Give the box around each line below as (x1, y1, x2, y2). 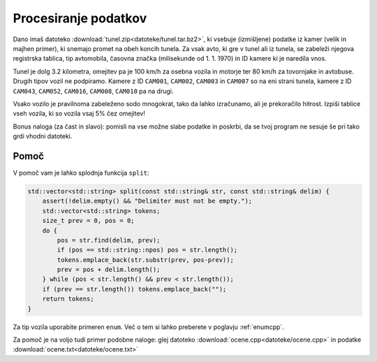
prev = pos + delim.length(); (57, 266, 161, 274)
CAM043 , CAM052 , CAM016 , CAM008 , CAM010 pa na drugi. (13, 87, 174, 95)
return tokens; (42, 295, 94, 303)
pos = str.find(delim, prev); (57, 236, 161, 244)
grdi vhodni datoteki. (13, 132, 73, 140)
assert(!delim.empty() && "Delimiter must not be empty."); (42, 197, 253, 205)
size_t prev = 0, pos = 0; (42, 217, 135, 225)
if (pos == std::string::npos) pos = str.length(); (57, 246, 238, 254)
